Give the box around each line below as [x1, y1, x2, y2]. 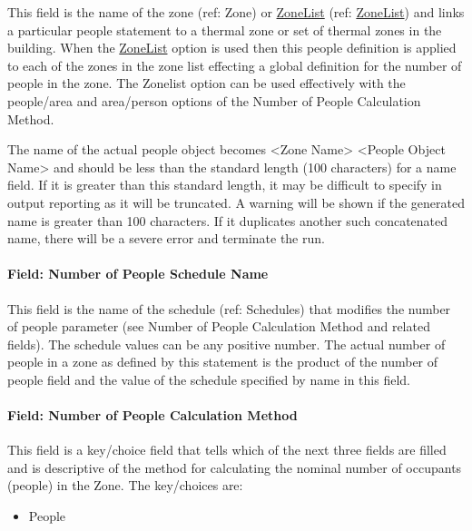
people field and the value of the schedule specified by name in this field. [7, 369, 410, 388]
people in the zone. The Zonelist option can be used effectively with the [7, 74, 406, 93]
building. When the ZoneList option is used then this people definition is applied [7, 38, 457, 57]
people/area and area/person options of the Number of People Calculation [7, 91, 421, 110]
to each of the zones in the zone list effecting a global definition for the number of [7, 55, 462, 74]
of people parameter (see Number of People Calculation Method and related [7, 317, 430, 336]
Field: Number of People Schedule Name [7, 264, 269, 283]
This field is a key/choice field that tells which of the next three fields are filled [7, 440, 447, 459]
